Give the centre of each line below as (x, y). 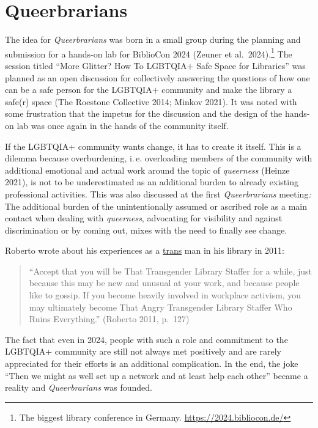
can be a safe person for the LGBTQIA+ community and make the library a (149, 90)
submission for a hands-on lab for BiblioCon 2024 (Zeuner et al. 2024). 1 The (149, 53)
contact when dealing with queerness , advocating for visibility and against (144, 218)
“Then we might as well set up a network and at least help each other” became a (157, 375)
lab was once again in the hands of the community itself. (123, 125)
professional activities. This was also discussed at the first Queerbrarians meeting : (158, 194)
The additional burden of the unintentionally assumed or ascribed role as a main (156, 206)
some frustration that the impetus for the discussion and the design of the (144, 113)
